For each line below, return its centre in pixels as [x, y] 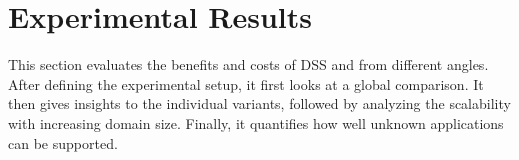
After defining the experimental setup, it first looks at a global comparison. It [246, 83]
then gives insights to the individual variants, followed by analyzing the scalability [259, 103]
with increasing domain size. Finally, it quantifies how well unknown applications [256, 122]
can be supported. [63, 142]
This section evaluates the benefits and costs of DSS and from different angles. [248, 64]
